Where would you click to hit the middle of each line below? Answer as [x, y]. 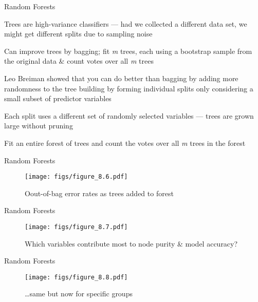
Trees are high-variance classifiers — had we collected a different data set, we [126, 23]
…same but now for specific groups [79, 294]
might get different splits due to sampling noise [78, 34]
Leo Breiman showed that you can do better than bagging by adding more [121, 78]
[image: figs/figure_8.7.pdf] [76, 227]
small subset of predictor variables [58, 98]
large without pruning [39, 126]
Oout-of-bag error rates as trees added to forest [99, 193]
